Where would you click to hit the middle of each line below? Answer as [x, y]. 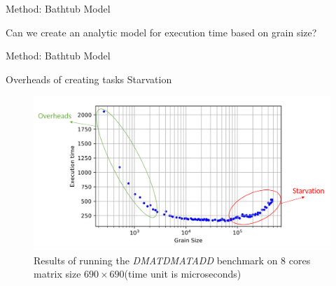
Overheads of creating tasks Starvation [89, 79]
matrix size [57, 274]
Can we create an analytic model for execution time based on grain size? [161, 32]
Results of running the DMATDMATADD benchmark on [156, 260]
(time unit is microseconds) [183, 274]
